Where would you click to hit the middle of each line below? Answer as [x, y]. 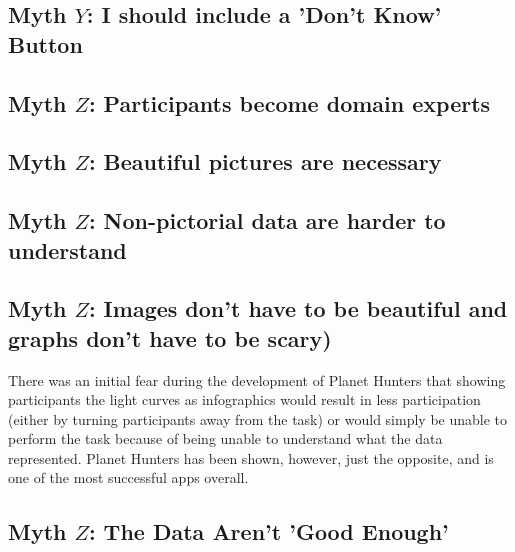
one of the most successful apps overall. [128, 477]
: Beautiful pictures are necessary [265, 161]
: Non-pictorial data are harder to [267, 220]
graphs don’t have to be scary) [170, 337]
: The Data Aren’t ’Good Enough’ [268, 531]
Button [45, 43]
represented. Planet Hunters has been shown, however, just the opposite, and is [251, 457]
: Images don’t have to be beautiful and [298, 308]
